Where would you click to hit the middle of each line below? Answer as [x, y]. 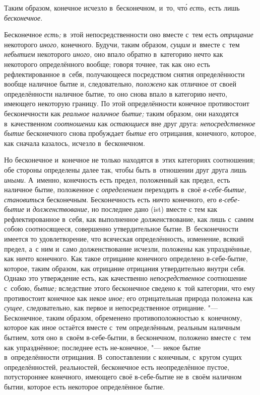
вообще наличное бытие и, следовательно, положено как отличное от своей [120, 84]
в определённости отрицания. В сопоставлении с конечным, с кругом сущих [123, 357]
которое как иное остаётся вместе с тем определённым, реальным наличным [122, 327]
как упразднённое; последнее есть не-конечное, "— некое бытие [103, 347]
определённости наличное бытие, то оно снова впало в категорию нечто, [116, 93]
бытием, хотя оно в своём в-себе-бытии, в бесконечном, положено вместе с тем [127, 337]
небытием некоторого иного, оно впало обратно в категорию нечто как [114, 54]
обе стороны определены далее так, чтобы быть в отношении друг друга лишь [125, 169]
